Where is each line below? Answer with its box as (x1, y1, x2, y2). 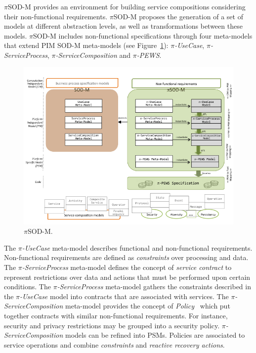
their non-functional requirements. (4, 11, 108, 21)
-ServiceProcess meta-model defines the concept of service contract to (22, 262, 232, 272)
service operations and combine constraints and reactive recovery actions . (4, 339, 225, 350)
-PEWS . (136, 49, 162, 60)
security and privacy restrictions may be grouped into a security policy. (4, 320, 220, 330)
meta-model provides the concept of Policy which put (65, 301, 230, 311)
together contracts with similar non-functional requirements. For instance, (4, 310, 228, 320)
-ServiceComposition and (55, 49, 131, 60)
